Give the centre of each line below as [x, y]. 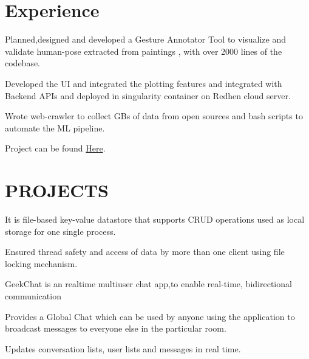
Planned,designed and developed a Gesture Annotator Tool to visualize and [146, 39]
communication [33, 295]
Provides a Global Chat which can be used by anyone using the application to [150, 316]
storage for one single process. [60, 231]
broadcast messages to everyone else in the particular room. [116, 328]
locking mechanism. [41, 263]
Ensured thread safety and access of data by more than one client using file [145, 252]
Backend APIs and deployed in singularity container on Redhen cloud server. [148, 95]
